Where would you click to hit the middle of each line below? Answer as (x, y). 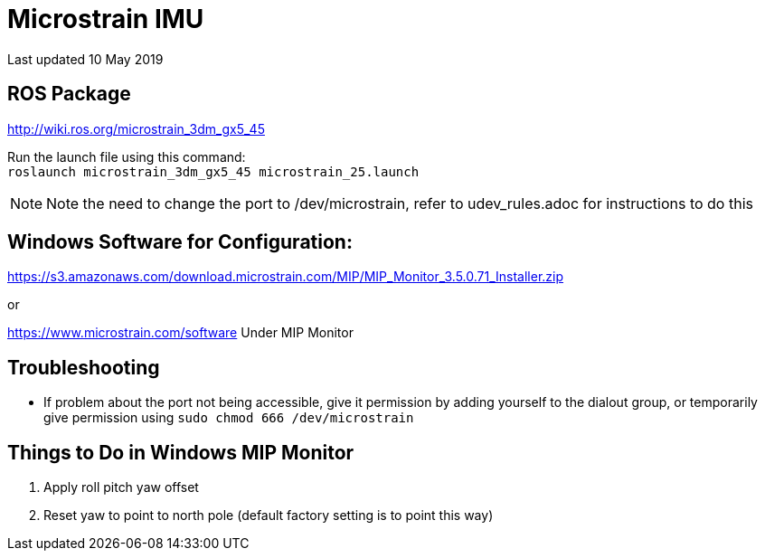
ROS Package (69, 94)
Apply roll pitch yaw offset (121, 487)
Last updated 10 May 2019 (85, 59)
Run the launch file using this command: (127, 156)
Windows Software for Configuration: (180, 242)
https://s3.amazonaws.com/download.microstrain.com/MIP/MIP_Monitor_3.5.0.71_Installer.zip (286, 277)
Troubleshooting (84, 367)
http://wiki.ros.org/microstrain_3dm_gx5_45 (136, 128)
